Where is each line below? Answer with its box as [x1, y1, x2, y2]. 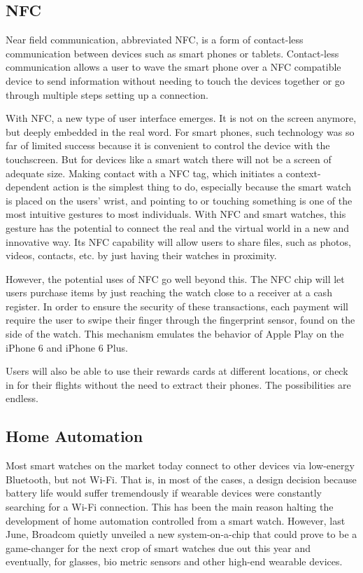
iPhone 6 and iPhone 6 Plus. [6, 340, 128, 354]
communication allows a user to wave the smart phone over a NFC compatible [6, 60, 341, 74]
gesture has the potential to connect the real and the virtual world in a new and [6, 220, 350, 235]
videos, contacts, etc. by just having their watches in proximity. [6, 248, 277, 263]
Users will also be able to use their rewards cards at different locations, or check [6, 364, 348, 378]
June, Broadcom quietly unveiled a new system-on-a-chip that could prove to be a [6, 527, 357, 541]
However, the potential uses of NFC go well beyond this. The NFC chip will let [6, 271, 345, 286]
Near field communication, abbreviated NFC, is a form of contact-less [6, 32, 304, 47]
